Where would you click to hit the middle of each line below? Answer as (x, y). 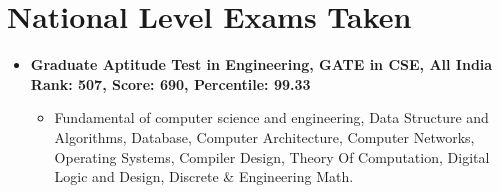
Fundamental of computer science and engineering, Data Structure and (271, 117)
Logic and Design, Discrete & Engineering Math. (204, 176)
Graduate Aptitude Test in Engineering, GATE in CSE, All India (261, 64)
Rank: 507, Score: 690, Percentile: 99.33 (170, 83)
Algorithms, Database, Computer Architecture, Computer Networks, (264, 136)
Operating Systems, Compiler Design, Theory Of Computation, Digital (272, 156)
